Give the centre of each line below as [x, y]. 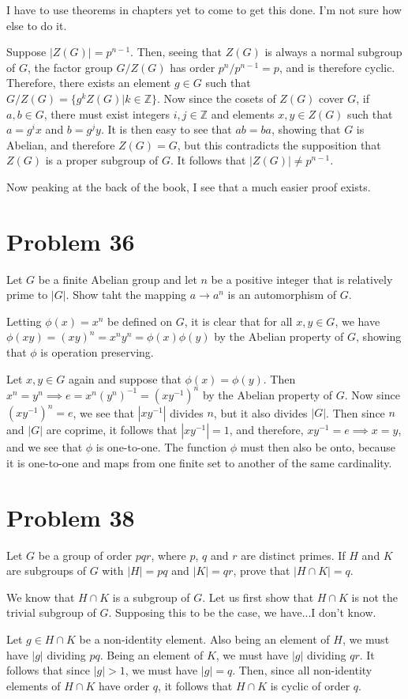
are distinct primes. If [293, 555]
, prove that [262, 571]
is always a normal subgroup [333, 52]
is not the [374, 597]
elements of [34, 685]
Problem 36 [71, 241]
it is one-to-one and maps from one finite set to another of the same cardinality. [199, 462]
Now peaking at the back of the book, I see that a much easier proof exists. [189, 186]
